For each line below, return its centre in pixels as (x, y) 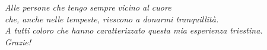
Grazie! (18, 41)
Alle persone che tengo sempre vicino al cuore (88, 7)
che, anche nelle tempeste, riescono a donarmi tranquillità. (112, 19)
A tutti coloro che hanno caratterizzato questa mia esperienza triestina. (134, 30)
